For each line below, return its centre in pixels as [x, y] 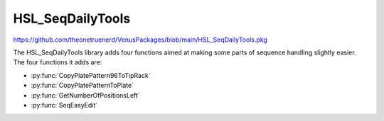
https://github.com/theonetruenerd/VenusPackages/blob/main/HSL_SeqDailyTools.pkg [140, 40]
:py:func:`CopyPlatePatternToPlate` [82, 86]
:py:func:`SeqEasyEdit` [64, 105]
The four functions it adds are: [58, 62]
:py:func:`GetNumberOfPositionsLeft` [85, 95]
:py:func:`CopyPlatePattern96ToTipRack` [91, 75]
